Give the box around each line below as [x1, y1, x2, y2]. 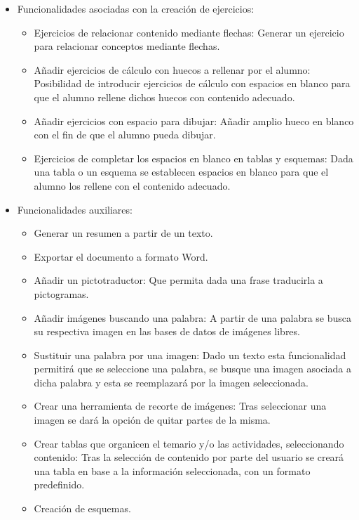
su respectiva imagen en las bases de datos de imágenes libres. [34, 324, 300, 339]
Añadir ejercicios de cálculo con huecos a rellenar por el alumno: [34, 62, 311, 77]
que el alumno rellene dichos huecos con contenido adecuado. [34, 89, 295, 104]
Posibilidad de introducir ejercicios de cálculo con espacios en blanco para [34, 76, 351, 91]
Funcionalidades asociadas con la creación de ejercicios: [17, 1, 255, 15]
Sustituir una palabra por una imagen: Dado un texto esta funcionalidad [34, 347, 346, 362]
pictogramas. [34, 286, 89, 301]
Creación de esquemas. [34, 501, 131, 516]
